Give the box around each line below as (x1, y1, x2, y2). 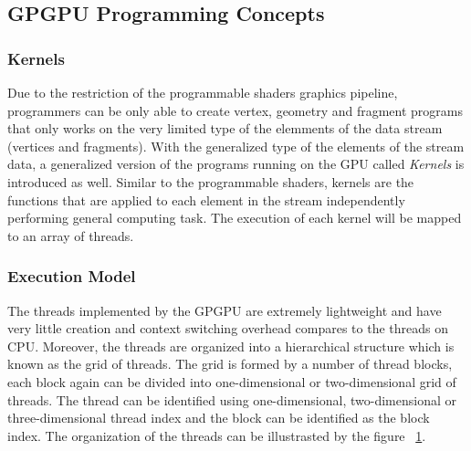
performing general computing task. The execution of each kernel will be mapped (7, 208, 462, 227)
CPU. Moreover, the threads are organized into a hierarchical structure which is (7, 336, 455, 355)
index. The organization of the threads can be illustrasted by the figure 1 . (7, 425, 426, 445)
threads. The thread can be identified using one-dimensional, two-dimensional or (7, 390, 456, 409)
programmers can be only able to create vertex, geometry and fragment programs (7, 100, 464, 120)
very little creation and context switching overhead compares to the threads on (7, 319, 449, 338)
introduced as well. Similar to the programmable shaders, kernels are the (7, 172, 414, 191)
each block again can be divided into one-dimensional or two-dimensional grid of (7, 372, 456, 391)
